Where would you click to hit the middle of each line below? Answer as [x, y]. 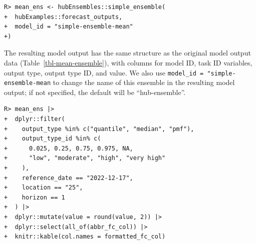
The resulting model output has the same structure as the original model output [127, 53]
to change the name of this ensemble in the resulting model [144, 82]
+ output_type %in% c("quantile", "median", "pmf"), [99, 129]
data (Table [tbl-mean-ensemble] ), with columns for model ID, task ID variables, [128, 62]
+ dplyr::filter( [35, 119]
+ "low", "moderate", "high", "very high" [85, 158]
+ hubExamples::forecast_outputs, [63, 17]
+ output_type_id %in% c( [53, 139]
